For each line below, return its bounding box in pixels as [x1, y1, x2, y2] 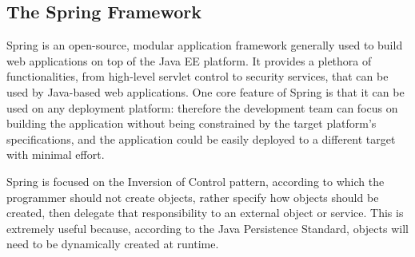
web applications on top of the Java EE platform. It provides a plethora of [6, 52, 372, 69]
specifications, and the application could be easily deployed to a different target [6, 130, 396, 147]
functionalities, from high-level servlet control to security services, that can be [6, 68, 389, 85]
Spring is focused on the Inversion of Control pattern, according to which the [6, 172, 385, 189]
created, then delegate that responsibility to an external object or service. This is [6, 204, 404, 221]
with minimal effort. [6, 146, 105, 163]
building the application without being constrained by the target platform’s [6, 115, 377, 132]
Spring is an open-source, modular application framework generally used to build [6, 37, 403, 53]
